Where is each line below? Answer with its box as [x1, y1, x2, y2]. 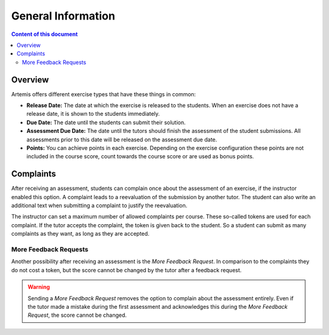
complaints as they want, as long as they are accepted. [11, 230, 150, 238]
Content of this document [11, 30, 78, 38]
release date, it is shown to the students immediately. [26, 110, 160, 118]
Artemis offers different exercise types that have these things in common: [11, 90, 196, 97]
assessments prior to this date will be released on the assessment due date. [26, 136, 218, 143]
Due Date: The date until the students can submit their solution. [26, 119, 186, 126]
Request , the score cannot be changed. [27, 311, 127, 319]
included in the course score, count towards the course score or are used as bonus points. [26, 153, 254, 160]
